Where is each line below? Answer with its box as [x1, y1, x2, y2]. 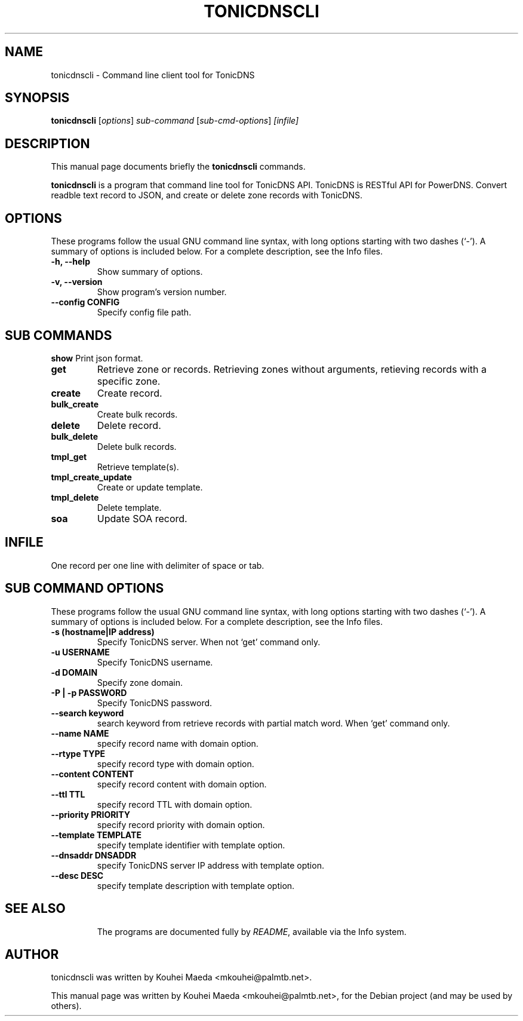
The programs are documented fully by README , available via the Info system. [97, 926, 407, 937]
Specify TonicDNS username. [97, 657, 213, 667]
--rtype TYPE [51, 748, 106, 759]
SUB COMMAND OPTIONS [5, 581, 164, 596]
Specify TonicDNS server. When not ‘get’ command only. [97, 636, 321, 647]
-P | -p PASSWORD [51, 687, 127, 698]
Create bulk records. [97, 409, 178, 419]
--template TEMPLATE [51, 829, 141, 840]
